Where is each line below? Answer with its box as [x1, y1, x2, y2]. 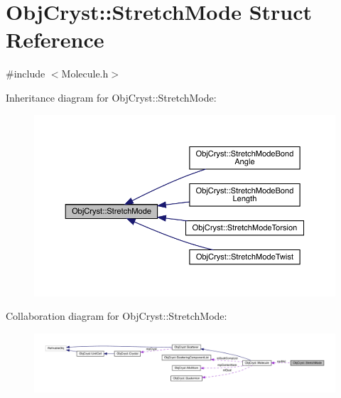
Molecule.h [61, 66, 109, 81]
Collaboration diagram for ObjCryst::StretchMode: [6, 308, 227, 323]
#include [6, 66, 45, 81]
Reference [6, 25, 104, 54]
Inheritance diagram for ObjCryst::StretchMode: [6, 90, 217, 104]
